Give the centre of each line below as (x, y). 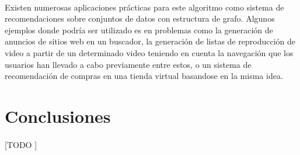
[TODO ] (21, 144)
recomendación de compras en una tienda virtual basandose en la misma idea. (144, 76)
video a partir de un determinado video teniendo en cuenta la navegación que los (149, 52)
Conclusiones (58, 116)
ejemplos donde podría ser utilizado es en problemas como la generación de (139, 30)
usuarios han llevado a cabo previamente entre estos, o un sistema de (128, 64)
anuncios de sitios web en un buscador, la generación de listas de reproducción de (150, 41)
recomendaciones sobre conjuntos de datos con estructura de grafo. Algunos (140, 18)
